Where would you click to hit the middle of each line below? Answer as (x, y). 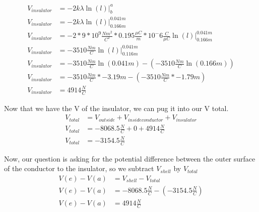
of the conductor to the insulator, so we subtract (79, 168)
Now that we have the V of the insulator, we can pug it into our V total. (116, 108)
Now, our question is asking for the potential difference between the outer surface (130, 158)
